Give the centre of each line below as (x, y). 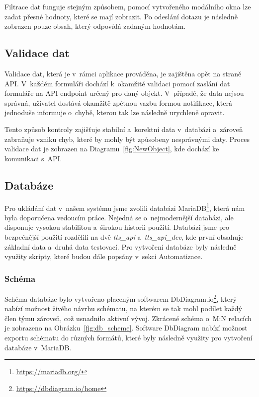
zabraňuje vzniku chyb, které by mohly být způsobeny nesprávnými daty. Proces (127, 139)
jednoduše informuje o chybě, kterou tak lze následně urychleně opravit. (115, 112)
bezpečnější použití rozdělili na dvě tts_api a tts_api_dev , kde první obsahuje (124, 236)
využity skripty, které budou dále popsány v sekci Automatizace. (104, 256)
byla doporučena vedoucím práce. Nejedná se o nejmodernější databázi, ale (119, 217)
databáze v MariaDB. (38, 347)
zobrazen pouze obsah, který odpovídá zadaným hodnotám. (95, 26)
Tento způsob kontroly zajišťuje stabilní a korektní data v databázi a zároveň (124, 129)
